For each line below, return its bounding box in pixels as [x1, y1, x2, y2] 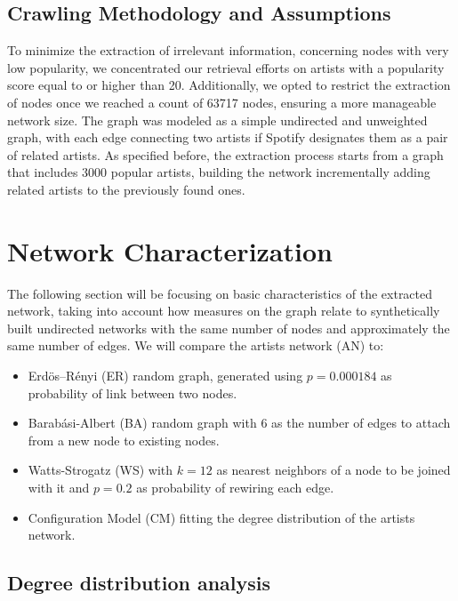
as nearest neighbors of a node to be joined [216, 461, 451, 479]
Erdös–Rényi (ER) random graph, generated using [28, 366, 303, 385]
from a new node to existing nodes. [28, 430, 220, 449]
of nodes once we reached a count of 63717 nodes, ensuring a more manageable [7, 92, 437, 111]
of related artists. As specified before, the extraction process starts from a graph [7, 145, 444, 164]
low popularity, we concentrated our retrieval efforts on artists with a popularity [7, 58, 445, 76]
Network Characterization [7, 232, 333, 268]
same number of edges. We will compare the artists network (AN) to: [7, 336, 384, 355]
